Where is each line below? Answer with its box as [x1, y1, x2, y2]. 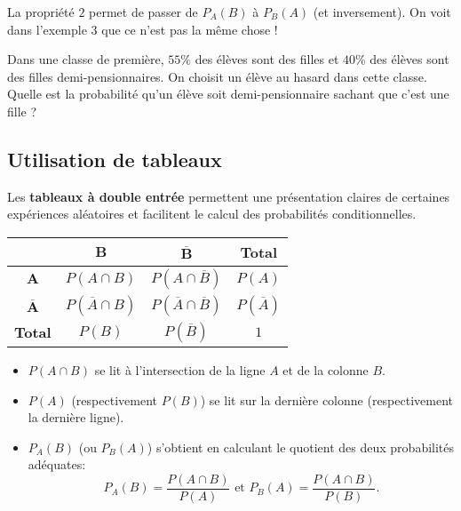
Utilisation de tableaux [7, 145, 222, 172]
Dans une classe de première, [7, 50, 164, 68]
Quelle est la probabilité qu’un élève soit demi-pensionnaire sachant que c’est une [7, 84, 449, 103]
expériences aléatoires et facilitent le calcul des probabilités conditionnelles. [7, 204, 417, 223]
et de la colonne [282, 360, 369, 379]
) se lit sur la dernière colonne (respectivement [200, 390, 453, 409]
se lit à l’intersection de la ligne [94, 360, 266, 379]
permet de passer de [89, 3, 198, 20]
